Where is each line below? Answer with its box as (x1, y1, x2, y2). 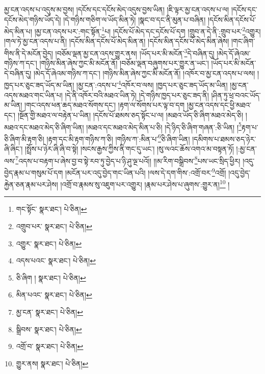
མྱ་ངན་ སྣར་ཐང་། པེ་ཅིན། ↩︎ (16, 306, 83, 317)
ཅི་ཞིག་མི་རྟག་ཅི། (4, 133, 44, 144)
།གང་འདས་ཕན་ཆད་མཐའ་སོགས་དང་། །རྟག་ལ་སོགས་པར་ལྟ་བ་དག (24, 99, 185, 110)
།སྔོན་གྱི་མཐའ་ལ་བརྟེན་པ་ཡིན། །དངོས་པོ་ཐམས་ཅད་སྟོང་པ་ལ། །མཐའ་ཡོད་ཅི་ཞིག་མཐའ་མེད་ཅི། (17, 109, 244, 120)
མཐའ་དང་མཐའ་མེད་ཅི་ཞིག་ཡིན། (4, 121, 84, 132)
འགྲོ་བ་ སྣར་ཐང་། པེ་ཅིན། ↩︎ (16, 341, 84, 352)
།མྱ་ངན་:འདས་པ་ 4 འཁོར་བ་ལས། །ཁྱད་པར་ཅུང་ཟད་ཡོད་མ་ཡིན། (76, 78, 228, 90)
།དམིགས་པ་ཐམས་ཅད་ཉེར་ (192, 133, 256, 144)
